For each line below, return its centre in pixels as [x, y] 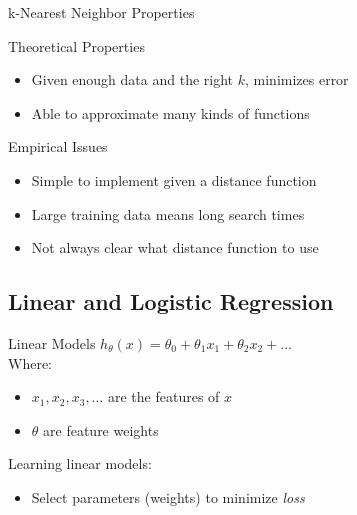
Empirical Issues [58, 146]
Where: [30, 362]
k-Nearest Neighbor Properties [101, 12]
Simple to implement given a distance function [174, 179]
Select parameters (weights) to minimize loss [168, 496]
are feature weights [101, 429]
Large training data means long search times [168, 213]
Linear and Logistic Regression [171, 301]
